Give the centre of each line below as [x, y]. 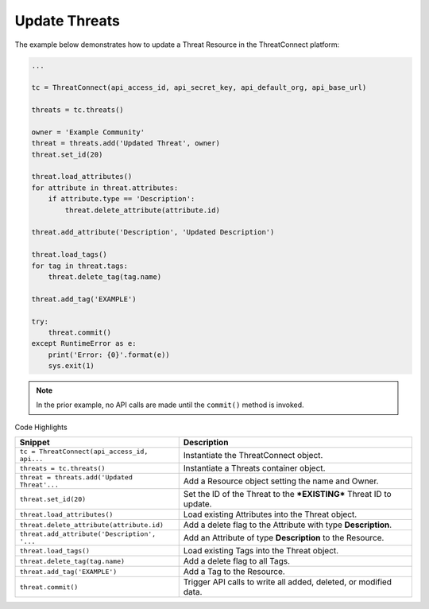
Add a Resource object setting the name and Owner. [281, 481]
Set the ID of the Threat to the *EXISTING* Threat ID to [288, 495]
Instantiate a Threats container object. [254, 468]
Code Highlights [41, 427]
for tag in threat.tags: [80, 266]
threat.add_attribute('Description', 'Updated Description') [153, 232]
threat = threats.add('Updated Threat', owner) [126, 144]
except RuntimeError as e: [84, 343]
